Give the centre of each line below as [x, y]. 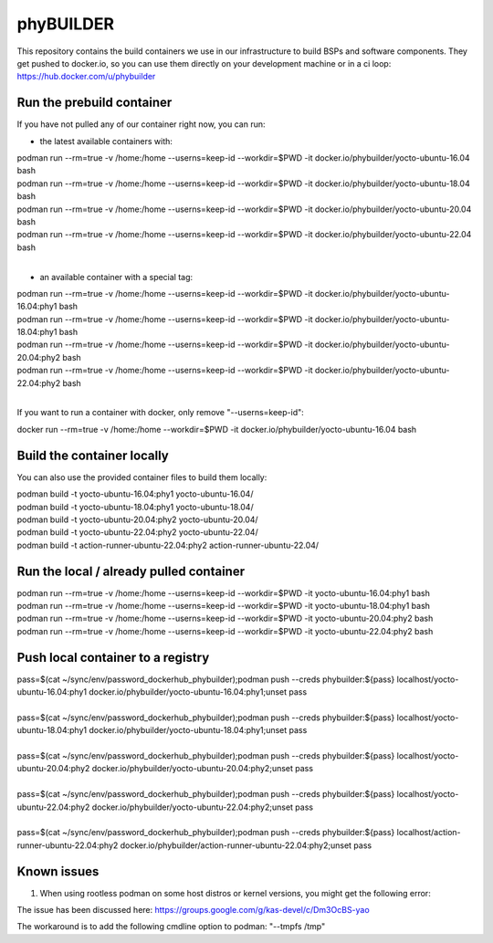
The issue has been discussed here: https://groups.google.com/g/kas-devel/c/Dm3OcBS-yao [193, 910]
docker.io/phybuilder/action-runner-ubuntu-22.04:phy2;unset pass [246, 845]
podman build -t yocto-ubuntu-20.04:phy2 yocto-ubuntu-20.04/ [138, 519]
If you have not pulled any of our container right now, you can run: [141, 124]
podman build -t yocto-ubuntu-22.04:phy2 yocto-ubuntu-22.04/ [138, 532]
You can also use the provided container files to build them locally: [142, 477]
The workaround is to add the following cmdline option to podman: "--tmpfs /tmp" [171, 927]
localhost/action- [429, 833]
